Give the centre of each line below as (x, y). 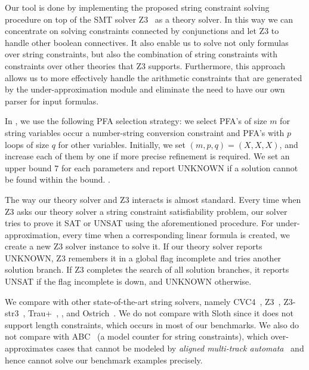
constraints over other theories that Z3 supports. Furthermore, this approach (145, 65)
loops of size (27, 144)
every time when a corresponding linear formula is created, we (176, 234)
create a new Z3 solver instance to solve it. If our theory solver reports (134, 246)
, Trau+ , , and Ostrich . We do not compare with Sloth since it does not (158, 313)
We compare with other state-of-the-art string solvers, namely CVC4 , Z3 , (143, 301)
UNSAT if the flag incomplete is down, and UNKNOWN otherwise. (128, 281)
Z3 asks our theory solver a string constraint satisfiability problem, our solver (146, 211)
